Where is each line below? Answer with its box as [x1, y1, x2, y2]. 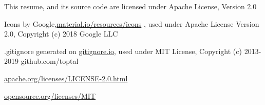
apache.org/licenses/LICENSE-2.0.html [4, 73, 128, 83]
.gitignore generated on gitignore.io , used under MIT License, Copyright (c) [4, 45, 242, 56]
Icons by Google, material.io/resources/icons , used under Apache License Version [4, 18, 259, 29]
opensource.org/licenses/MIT [4, 90, 96, 101]
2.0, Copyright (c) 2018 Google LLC [4, 28, 118, 39]
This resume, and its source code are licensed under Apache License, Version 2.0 [4, 1, 257, 11]
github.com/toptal [21, 56, 79, 66]
